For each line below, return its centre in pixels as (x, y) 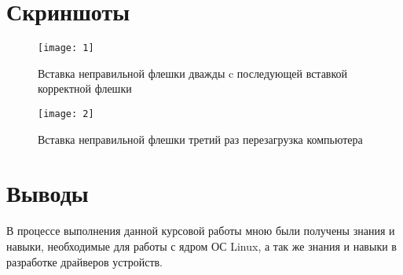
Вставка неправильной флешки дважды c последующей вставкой (193, 73)
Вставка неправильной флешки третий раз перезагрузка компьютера (200, 139)
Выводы (48, 193)
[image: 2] (66, 114)
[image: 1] (66, 48)
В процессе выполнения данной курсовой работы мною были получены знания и (201, 231)
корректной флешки (85, 88)
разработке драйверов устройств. (85, 261)
